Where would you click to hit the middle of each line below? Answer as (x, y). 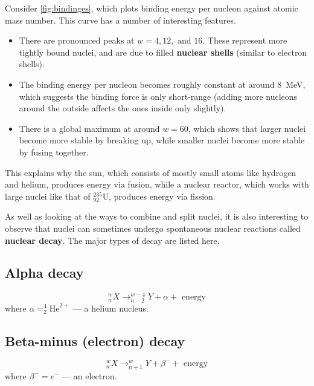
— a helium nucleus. (111, 308)
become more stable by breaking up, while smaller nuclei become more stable (162, 140)
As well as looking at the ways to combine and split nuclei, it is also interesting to (157, 216)
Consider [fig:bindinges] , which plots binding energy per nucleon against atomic (152, 8)
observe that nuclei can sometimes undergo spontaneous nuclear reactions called (153, 228)
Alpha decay (44, 273)
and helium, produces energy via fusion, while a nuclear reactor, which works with (157, 184)
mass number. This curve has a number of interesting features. (120, 20)
